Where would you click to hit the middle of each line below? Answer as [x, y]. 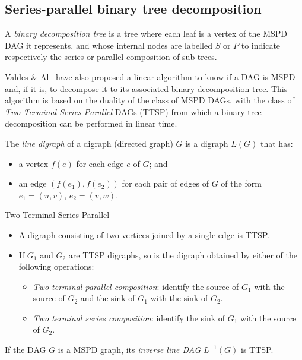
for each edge [100, 163]
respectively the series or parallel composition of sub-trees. [111, 57]
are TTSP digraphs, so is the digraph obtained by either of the [183, 255]
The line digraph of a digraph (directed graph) [89, 143]
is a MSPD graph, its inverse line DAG [129, 350]
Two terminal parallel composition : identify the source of [136, 286]
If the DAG [26, 350]
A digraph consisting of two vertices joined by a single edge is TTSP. [144, 234]
